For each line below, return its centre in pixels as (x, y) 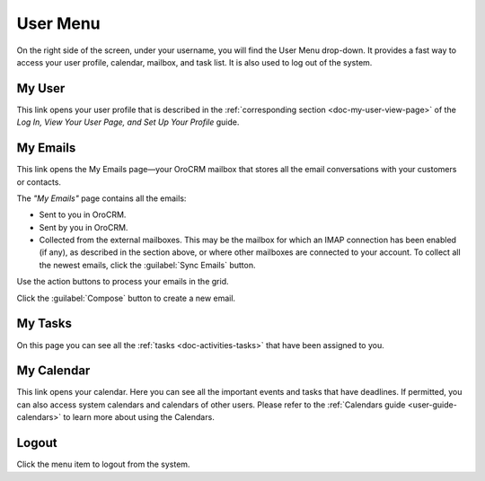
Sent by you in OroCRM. (84, 227)
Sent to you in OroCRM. (83, 214)
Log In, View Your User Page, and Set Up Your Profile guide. (128, 122)
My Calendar (53, 371)
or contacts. (39, 182)
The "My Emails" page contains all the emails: (101, 198)
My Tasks (44, 324)
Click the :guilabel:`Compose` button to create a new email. (126, 298)
